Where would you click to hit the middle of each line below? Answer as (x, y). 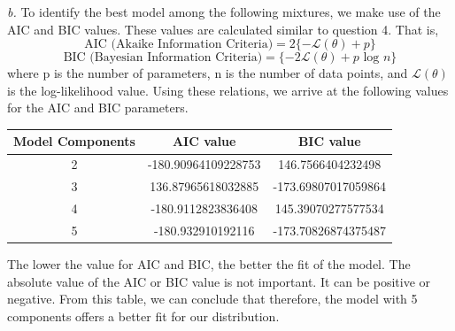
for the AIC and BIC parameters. (98, 108)
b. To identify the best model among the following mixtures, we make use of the (224, 12)
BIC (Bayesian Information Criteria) (163, 58)
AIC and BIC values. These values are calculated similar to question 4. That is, (223, 29)
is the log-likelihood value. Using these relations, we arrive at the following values (228, 90)
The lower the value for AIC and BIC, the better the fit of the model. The (209, 263)
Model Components (74, 141)
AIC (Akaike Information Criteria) (179, 45)
